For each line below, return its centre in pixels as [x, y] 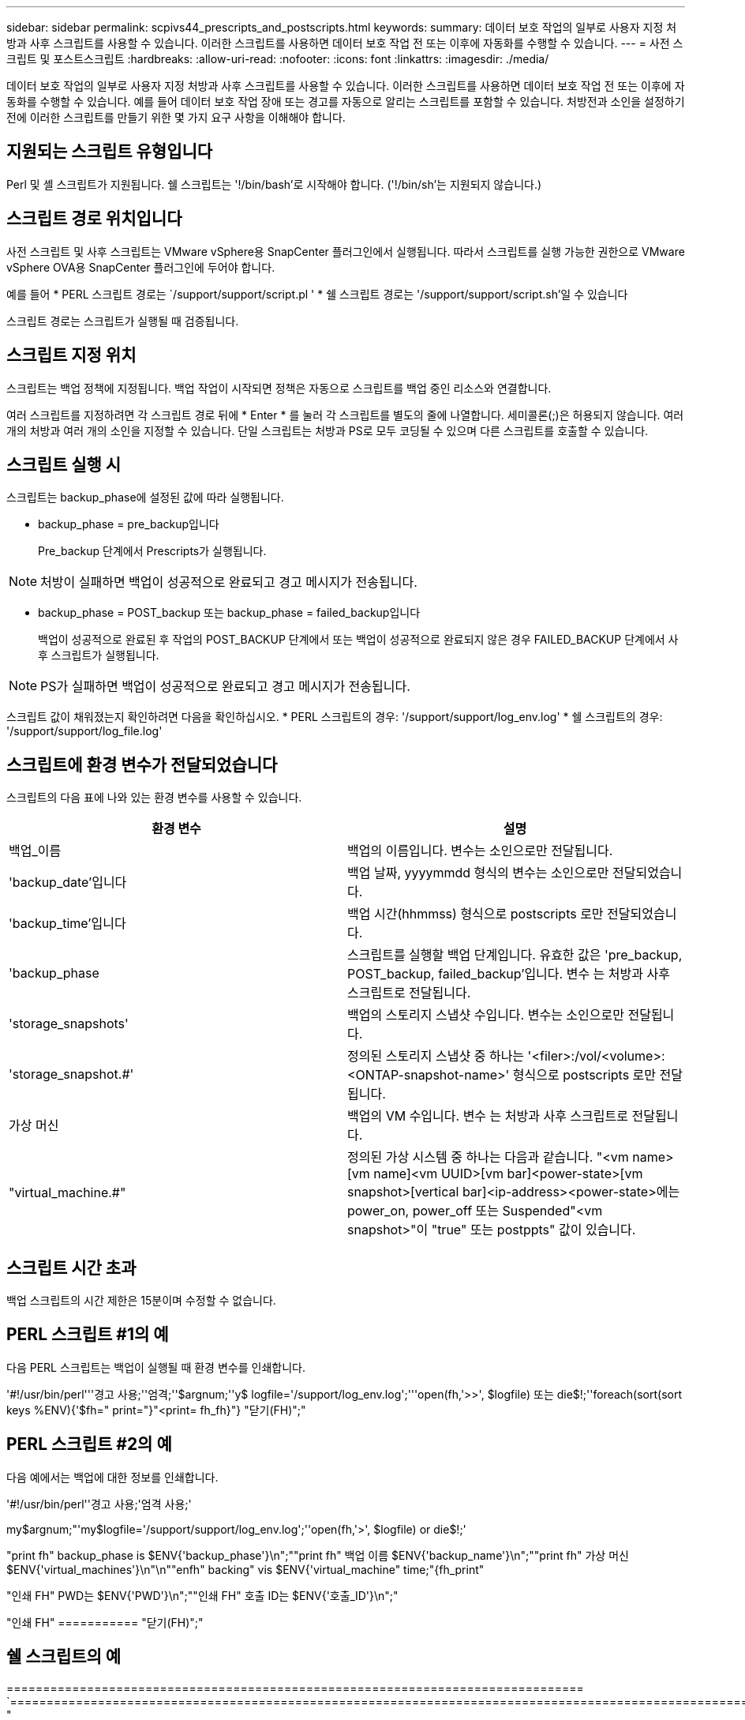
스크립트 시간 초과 [71, 1267]
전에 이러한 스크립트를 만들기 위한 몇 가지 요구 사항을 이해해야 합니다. [176, 117]
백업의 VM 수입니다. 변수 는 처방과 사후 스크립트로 [488, 1116]
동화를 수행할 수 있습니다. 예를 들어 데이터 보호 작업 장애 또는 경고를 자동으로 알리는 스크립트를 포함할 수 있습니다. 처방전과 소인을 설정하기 [346, 101]
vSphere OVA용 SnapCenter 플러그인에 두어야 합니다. [141, 267]
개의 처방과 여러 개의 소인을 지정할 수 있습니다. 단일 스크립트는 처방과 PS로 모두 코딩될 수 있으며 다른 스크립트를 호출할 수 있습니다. [328, 430]
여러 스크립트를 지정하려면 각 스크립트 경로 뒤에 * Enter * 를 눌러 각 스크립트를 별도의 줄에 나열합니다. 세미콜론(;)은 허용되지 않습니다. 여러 [345, 415]
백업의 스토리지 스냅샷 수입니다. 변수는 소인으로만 [486, 1015]
